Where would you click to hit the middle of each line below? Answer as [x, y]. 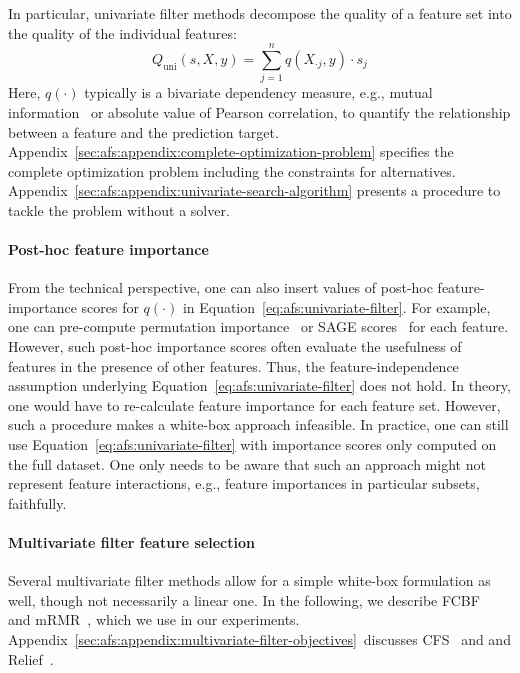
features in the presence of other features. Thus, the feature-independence [233, 365]
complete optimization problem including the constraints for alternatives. [232, 170]
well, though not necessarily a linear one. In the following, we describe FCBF [244, 599]
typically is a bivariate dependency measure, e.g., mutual [258, 92]
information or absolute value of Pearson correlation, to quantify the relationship [259, 111]
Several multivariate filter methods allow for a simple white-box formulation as [249, 580]
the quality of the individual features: [122, 32]
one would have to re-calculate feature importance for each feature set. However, [254, 404]
